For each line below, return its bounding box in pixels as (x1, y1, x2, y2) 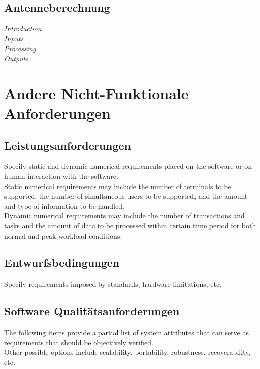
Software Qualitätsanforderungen (4, 303, 180, 319)
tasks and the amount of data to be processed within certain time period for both (4, 220, 256, 230)
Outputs (4, 53, 28, 63)
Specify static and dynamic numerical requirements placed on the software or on (4, 161, 252, 171)
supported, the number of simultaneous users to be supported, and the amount (4, 191, 248, 201)
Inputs (4, 33, 24, 43)
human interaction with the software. (4, 170, 118, 181)
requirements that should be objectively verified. (4, 337, 153, 347)
